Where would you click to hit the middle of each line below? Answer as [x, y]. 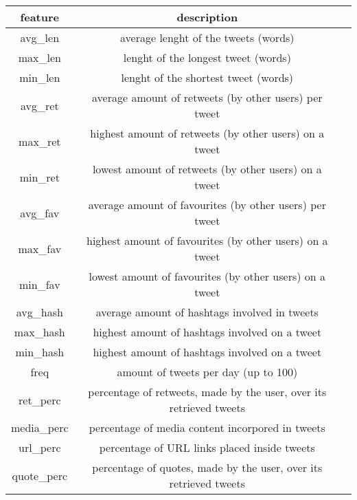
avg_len [40, 37]
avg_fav [40, 213]
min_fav [40, 284]
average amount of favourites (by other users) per [207, 205]
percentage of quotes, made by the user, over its [207, 467]
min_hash [40, 352]
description [207, 17]
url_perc [40, 447]
